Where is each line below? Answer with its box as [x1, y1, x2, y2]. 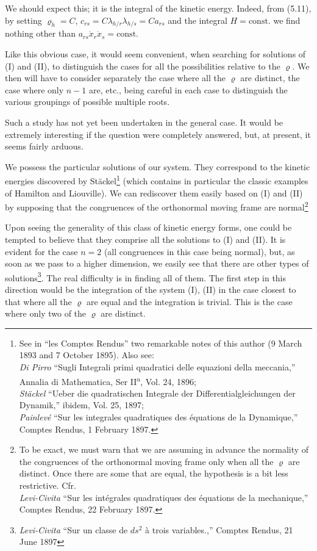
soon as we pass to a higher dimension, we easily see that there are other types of [5, 257, 309, 270]
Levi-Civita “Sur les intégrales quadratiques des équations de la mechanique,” [19, 491, 308, 503]
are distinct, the [240, 71, 300, 84]
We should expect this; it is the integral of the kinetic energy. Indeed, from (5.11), [5, 2, 312, 14]
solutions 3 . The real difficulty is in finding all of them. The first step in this [5, 269, 287, 284]
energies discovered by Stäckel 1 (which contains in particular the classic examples [5, 173, 308, 187]
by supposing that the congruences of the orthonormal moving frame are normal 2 [5, 199, 308, 213]
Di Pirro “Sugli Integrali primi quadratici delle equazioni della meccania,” [19, 361, 296, 373]
